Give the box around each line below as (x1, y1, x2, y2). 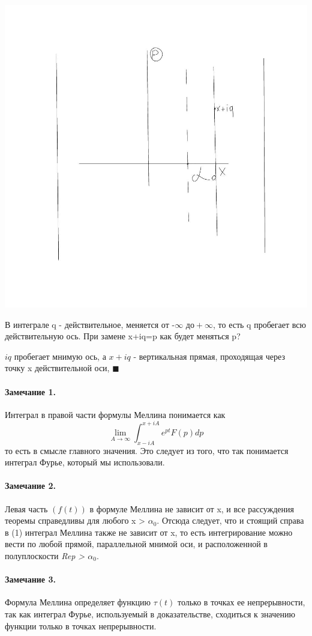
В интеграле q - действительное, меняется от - (5, 318, 175, 330)
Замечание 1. (5, 385, 56, 398)
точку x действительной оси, (5, 362, 110, 374)
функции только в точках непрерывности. (5, 619, 157, 632)
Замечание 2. (5, 479, 56, 492)
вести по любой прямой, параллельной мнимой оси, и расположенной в (5, 538, 268, 550)
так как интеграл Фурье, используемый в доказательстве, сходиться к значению (5, 608, 295, 620)
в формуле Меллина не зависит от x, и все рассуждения (89, 502, 294, 515)
